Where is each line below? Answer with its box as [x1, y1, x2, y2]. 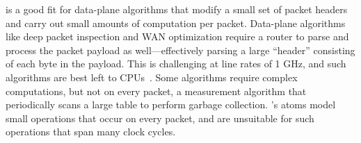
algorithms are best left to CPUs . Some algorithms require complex [6, 69, 298, 84]
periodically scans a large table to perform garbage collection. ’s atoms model [6, 97, 336, 112]
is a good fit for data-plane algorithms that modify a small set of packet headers [6, 2, 348, 16]
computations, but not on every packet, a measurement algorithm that [6, 83, 307, 98]
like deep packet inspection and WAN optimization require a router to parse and [6, 29, 349, 44]
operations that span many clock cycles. [6, 124, 176, 139]
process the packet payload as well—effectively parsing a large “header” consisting [6, 42, 355, 57]
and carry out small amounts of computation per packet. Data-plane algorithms [6, 15, 346, 30]
